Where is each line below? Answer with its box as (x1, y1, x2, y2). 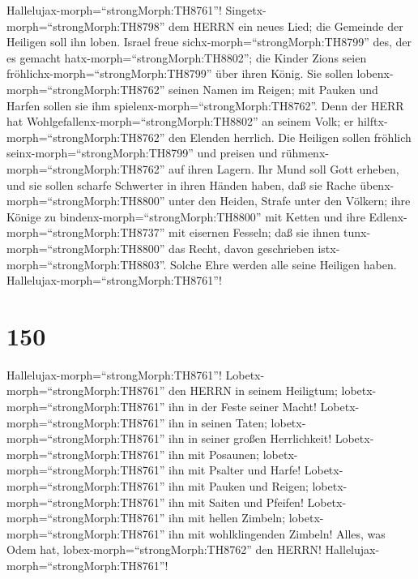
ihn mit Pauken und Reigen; (168, 477, 309, 494)
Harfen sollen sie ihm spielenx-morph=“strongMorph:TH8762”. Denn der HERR (6, 96, 404, 114)
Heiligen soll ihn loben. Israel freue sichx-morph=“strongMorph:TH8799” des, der (6, 33, 412, 50)
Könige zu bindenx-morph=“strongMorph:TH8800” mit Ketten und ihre (6, 208, 365, 225)
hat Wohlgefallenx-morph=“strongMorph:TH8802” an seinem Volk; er (6, 113, 354, 130)
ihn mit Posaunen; (168, 445, 260, 462)
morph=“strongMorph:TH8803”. (6, 255, 167, 272)
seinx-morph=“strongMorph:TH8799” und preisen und (6, 144, 278, 161)
